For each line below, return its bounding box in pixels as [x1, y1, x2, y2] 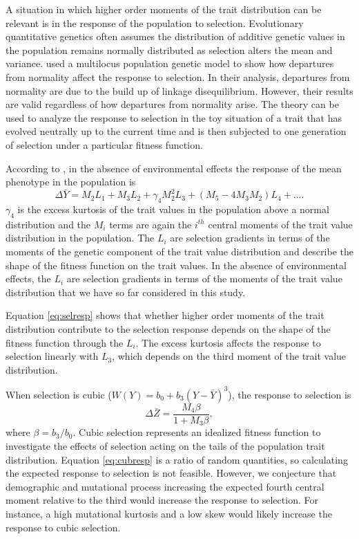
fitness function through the [6, 335, 124, 349]
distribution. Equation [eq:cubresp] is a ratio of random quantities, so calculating [6, 452, 348, 466]
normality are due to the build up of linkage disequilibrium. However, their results [6, 83, 353, 98]
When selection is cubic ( [6, 387, 112, 401]
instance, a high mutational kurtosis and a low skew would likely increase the [6, 506, 332, 520]
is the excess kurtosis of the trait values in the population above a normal [17, 202, 329, 217]
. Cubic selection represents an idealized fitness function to [72, 425, 321, 439]
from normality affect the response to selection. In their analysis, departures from [6, 69, 350, 84]
